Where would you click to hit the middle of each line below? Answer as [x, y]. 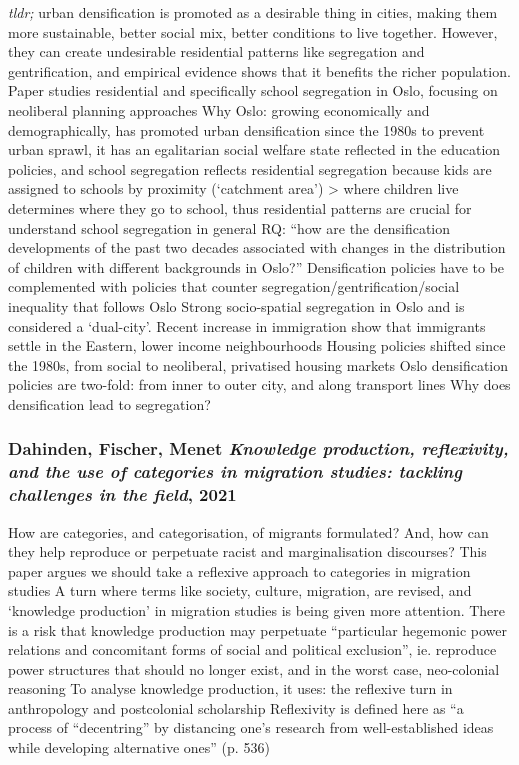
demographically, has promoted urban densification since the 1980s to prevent [246, 129]
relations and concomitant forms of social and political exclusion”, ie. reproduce [252, 649]
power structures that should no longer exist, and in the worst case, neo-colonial [254, 668]
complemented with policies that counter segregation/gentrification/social [234, 286]
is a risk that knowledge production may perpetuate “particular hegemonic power [257, 629]
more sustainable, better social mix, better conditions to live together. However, [253, 31]
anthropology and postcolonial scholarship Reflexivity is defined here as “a [236, 707]
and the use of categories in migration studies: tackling [235, 471]
